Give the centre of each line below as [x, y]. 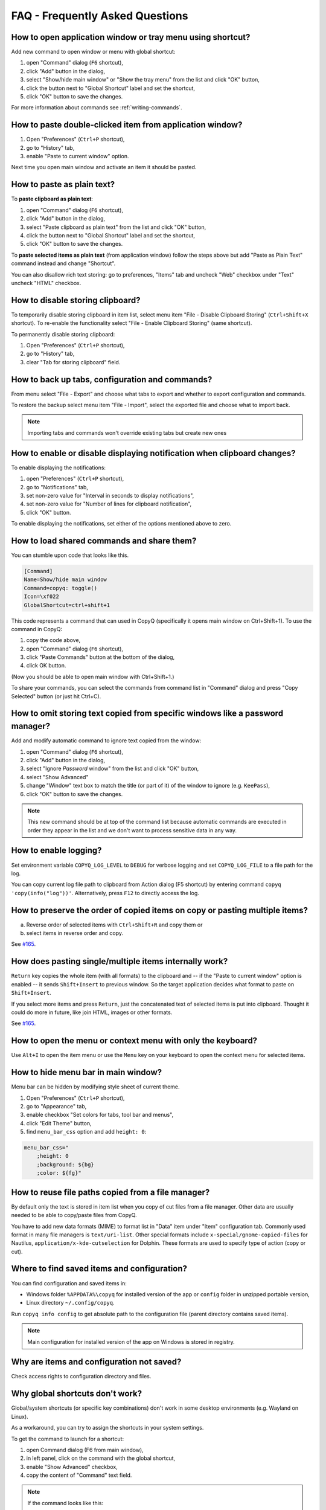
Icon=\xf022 [42, 597]
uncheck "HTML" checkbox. [46, 283]
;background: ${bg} [66, 1165]
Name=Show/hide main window [65, 580]
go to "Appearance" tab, [56, 1106]
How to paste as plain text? [63, 185]
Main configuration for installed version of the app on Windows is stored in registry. [131, 1341]
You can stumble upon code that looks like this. [70, 555]
